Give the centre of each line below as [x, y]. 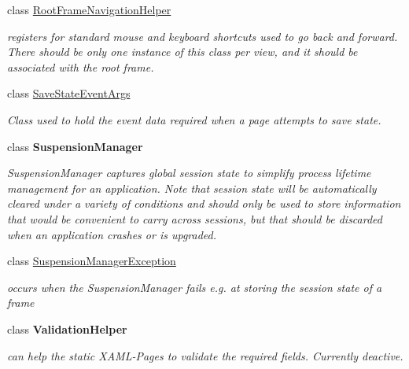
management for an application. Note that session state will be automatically [192, 188]
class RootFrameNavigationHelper [89, 9]
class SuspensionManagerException [92, 261]
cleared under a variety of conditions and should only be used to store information [204, 203]
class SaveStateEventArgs [69, 93]
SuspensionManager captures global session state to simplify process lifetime [189, 173]
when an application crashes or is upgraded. [112, 234]
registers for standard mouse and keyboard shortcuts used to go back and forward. [203, 36]
